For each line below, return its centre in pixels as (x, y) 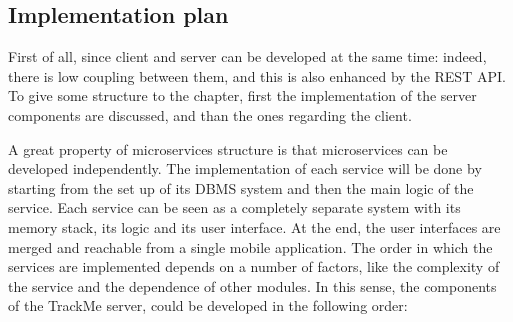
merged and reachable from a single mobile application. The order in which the (250, 246)
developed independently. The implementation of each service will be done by (245, 168)
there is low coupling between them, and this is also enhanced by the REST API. (257, 75)
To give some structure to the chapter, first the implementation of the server (242, 95)
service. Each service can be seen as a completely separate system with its (234, 207)
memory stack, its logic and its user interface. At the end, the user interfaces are (254, 226)
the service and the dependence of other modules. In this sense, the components (252, 285)
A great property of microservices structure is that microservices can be (228, 148)
